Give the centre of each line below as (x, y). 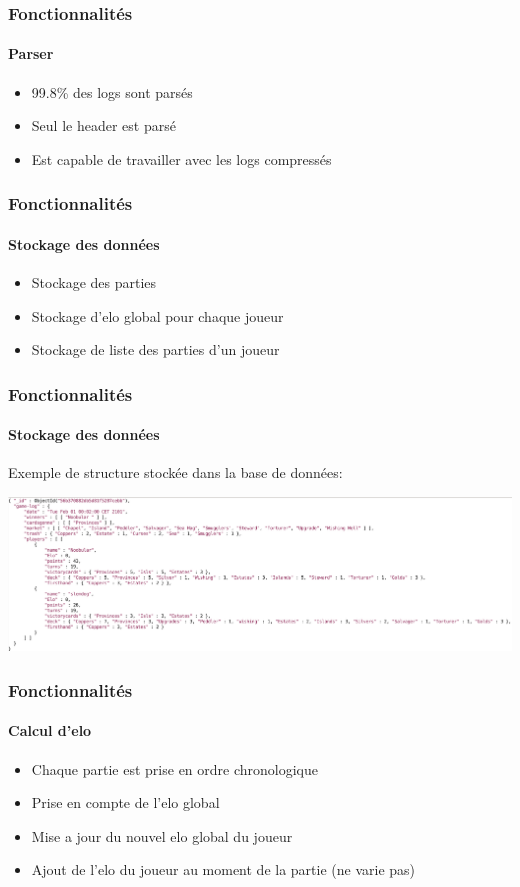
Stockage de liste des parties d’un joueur (155, 349)
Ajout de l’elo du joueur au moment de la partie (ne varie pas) (223, 869)
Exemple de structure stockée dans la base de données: (175, 472)
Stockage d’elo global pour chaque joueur (157, 315)
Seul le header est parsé (103, 125)
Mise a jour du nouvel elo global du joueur (162, 835)
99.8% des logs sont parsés (112, 91)
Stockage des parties (94, 282)
